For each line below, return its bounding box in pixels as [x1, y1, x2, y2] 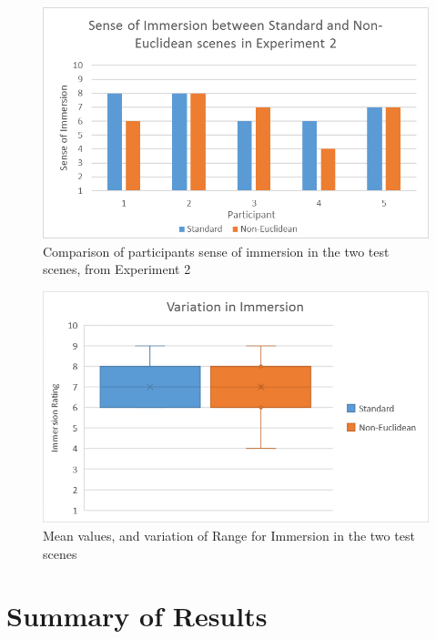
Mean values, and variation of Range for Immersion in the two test [43, 525, 415, 544]
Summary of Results [6, 597, 268, 634]
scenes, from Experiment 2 [43, 259, 191, 279]
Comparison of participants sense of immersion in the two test [43, 241, 390, 260]
